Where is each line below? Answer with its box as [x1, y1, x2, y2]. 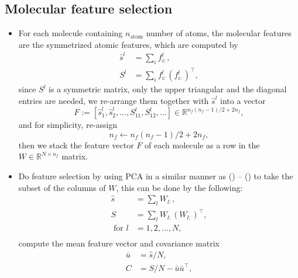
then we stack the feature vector [18, 138, 134, 151]
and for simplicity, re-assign [18, 119, 118, 131]
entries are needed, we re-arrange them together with [18, 95, 209, 107]
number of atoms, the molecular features [146, 27, 292, 39]
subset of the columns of [18, 181, 106, 193]
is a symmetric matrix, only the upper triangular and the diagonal [49, 83, 287, 95]
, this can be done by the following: [116, 181, 243, 193]
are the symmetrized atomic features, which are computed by [18, 38, 238, 50]
